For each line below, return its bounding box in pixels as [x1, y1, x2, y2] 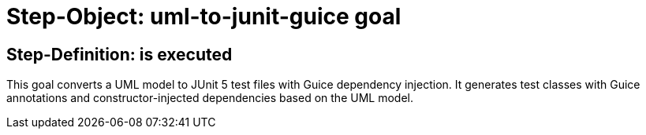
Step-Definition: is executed [6, 44, 233, 64]
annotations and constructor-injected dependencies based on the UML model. [6, 91, 413, 105]
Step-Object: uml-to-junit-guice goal [6, 3, 401, 30]
